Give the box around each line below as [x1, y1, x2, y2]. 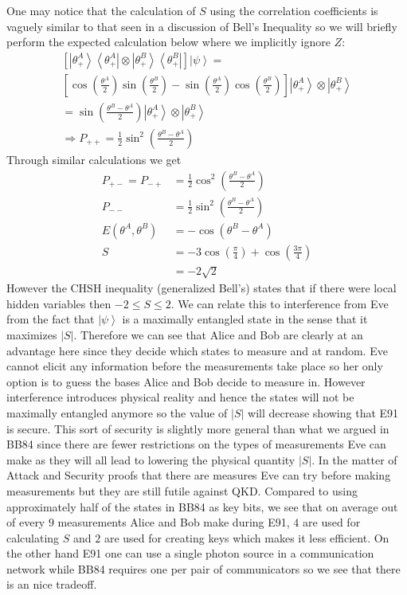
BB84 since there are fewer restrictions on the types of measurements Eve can [6, 436, 386, 452]
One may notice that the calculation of [6, 2, 196, 18]
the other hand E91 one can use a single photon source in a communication [6, 545, 374, 562]
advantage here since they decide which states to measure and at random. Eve [6, 342, 388, 358]
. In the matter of [311, 451, 397, 468]
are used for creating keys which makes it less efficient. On [104, 529, 389, 546]
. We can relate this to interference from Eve [170, 295, 389, 311]
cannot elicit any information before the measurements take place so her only [6, 358, 383, 374]
